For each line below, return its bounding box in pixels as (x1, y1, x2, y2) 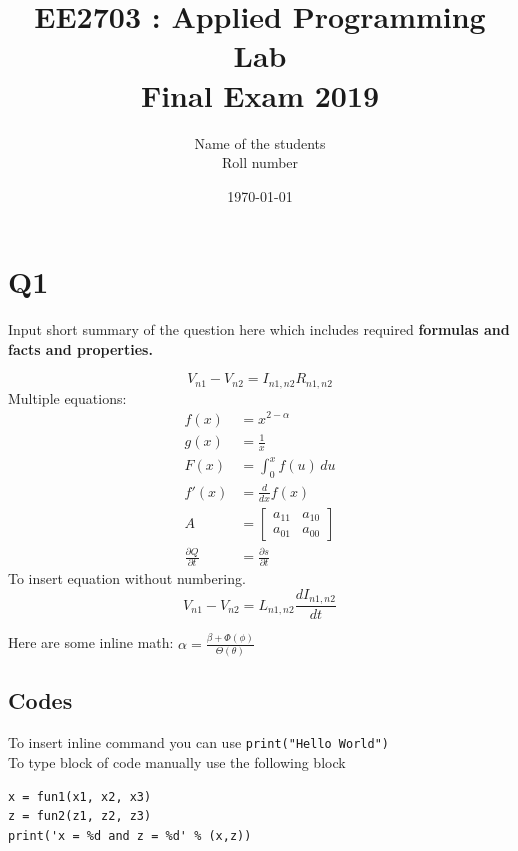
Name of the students (194, 132, 326, 153)
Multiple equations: (8, 387, 127, 408)
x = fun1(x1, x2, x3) (8, 789, 152, 804)
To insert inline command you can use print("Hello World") (8, 732, 389, 753)
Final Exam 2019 (140, 74, 380, 115)
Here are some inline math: (8, 632, 174, 653)
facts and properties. (8, 338, 153, 359)
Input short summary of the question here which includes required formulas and (8, 319, 510, 340)
